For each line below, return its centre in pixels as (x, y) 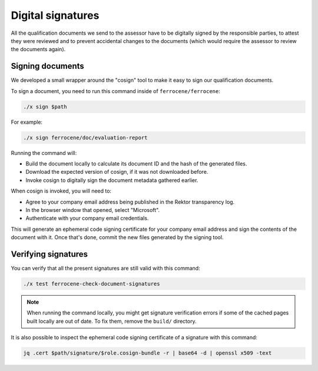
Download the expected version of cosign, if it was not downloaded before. (117, 172)
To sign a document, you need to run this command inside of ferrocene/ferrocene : (115, 91)
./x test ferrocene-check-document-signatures (92, 284)
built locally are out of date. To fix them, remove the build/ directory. (112, 321)
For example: (27, 122)
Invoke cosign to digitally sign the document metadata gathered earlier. (112, 180)
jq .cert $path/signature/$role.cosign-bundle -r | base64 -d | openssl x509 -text (148, 353)
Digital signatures (55, 15)
